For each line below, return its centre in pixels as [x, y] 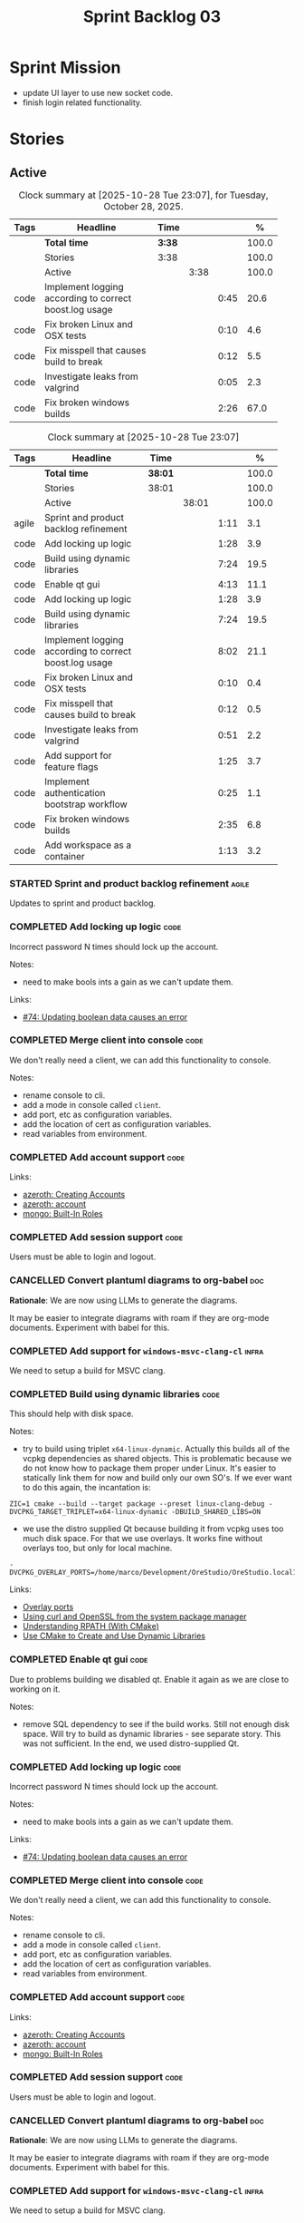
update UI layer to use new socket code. [98, 92]
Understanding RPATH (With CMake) [91, 1626]
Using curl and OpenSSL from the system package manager [134, 1616]
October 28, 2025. [143, 206]
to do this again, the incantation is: [86, 1488]
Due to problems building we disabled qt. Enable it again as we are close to [149, 1679]
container [65, 856]
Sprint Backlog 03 [152, 17]
